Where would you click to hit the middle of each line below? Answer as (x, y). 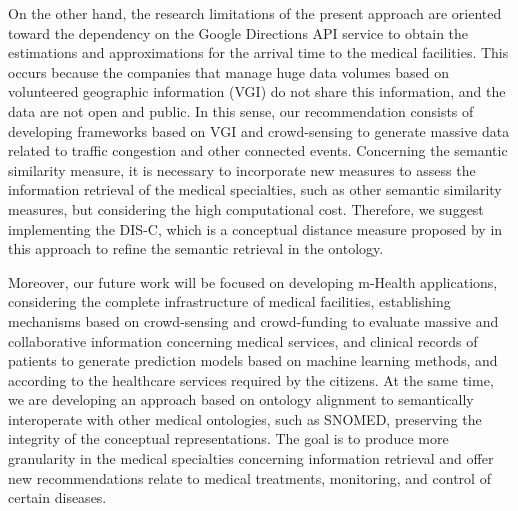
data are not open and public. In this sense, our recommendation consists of (241, 110)
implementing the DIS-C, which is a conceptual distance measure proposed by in (255, 228)
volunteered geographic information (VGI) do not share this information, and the (257, 91)
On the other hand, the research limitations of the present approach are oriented (255, 13)
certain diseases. (57, 497)
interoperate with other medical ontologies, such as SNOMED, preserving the (245, 418)
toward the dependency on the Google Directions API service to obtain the (238, 32)
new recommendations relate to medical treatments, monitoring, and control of (249, 477)
